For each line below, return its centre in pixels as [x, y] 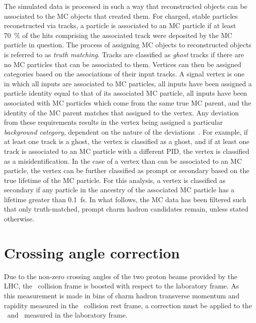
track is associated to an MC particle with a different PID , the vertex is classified [127, 151]
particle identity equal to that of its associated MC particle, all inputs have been [126, 93]
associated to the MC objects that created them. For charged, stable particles [121, 16]
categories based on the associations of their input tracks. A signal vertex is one [124, 74]
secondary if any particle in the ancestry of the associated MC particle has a [119, 190]
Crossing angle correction [92, 252]
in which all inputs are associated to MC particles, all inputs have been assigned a [128, 83]
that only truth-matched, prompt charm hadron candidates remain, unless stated [126, 209]
